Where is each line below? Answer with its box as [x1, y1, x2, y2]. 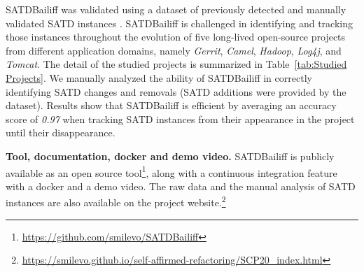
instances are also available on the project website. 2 [6, 193, 226, 210]
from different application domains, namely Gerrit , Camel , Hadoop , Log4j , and [6, 43, 342, 57]
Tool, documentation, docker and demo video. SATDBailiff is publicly [6, 148, 335, 163]
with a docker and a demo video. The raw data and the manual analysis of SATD [6, 178, 356, 193]
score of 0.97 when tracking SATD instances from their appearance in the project [6, 111, 355, 126]
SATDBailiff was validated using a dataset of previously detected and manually [6, 2, 346, 16]
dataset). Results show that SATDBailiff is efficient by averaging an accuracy [6, 98, 337, 113]
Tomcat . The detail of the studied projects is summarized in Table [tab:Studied [6, 57, 347, 71]
